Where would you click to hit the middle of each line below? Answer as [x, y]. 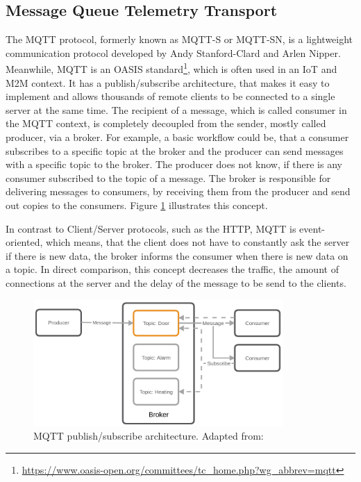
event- [312, 228]
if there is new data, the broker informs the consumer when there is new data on [177, 255]
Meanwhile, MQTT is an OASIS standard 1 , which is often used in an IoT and [171, 68]
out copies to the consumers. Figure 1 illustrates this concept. [137, 205]
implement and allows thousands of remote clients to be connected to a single [170, 96]
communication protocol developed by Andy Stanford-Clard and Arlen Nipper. [173, 52]
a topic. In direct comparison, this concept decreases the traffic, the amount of [172, 269]
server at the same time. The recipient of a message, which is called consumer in [176, 109]
